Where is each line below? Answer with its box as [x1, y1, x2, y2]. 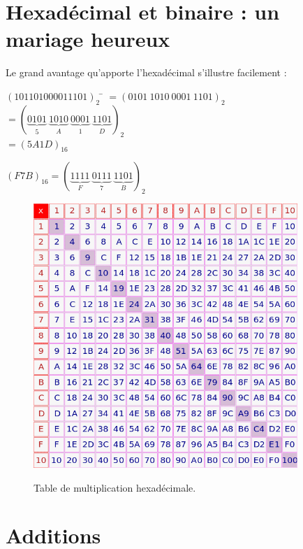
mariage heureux [6, 24, 170, 53]
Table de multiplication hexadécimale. [34, 480, 196, 494]
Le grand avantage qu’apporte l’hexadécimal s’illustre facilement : [6, 65, 287, 80]
